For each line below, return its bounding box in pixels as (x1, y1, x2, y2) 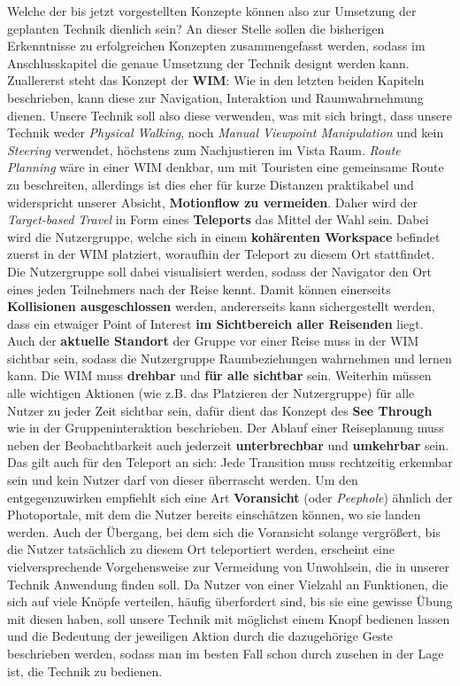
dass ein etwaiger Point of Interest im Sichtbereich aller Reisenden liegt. (7, 314, 424, 332)
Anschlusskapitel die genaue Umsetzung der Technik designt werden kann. (7, 53, 410, 72)
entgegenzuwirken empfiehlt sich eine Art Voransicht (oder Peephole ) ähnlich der (7, 487, 453, 506)
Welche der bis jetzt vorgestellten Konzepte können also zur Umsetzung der (7, 2, 417, 19)
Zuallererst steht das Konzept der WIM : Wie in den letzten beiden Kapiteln (7, 71, 425, 90)
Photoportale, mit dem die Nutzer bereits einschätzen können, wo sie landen (7, 505, 421, 524)
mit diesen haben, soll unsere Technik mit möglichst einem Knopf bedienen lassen (7, 609, 450, 628)
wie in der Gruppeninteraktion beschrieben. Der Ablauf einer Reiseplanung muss (7, 418, 444, 437)
